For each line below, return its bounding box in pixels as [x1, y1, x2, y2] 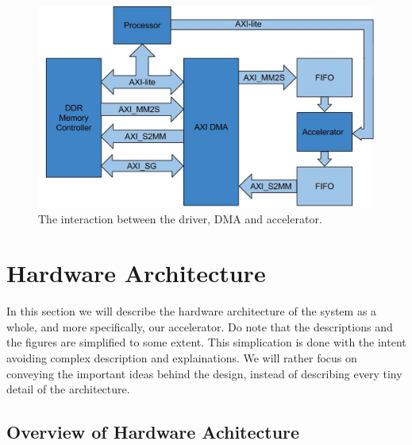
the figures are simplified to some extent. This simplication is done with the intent [6, 334, 406, 350]
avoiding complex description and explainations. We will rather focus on [6, 350, 357, 366]
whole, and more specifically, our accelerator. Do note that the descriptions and [6, 318, 393, 335]
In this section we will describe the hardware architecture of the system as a [6, 303, 377, 319]
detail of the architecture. [6, 381, 130, 397]
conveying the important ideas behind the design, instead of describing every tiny [6, 365, 402, 381]
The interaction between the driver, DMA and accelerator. [38, 210, 322, 226]
